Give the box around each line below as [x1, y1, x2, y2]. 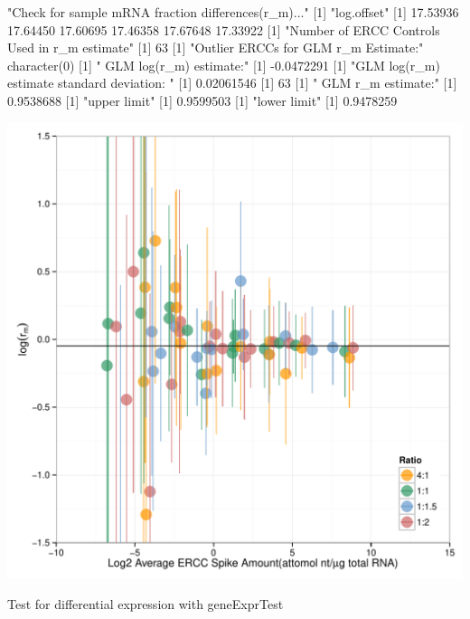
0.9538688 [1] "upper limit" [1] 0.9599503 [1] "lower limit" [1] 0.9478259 [7, 90, 398, 110]
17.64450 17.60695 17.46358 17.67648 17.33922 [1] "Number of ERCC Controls [7, 20, 440, 39]
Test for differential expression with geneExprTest [7, 595, 284, 614]
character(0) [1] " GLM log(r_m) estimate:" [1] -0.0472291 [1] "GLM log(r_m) [7, 55, 440, 74]
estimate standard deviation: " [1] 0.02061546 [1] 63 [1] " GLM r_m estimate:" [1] [7, 73, 457, 92]
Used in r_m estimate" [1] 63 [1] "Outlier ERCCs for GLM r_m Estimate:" [7, 38, 424, 57]
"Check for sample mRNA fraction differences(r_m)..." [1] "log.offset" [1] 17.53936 [7, 3, 459, 21]
